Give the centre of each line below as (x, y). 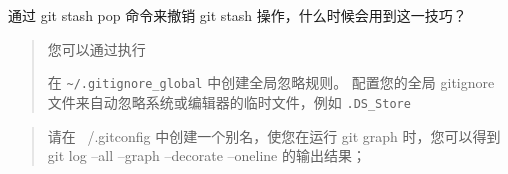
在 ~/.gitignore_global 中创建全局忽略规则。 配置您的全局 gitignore (271, 82)
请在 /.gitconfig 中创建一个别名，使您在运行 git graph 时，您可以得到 (274, 135)
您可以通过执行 (96, 48)
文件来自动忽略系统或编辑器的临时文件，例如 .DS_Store (229, 101)
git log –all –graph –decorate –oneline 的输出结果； (206, 155)
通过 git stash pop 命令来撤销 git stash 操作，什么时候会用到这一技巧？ (237, 15)
